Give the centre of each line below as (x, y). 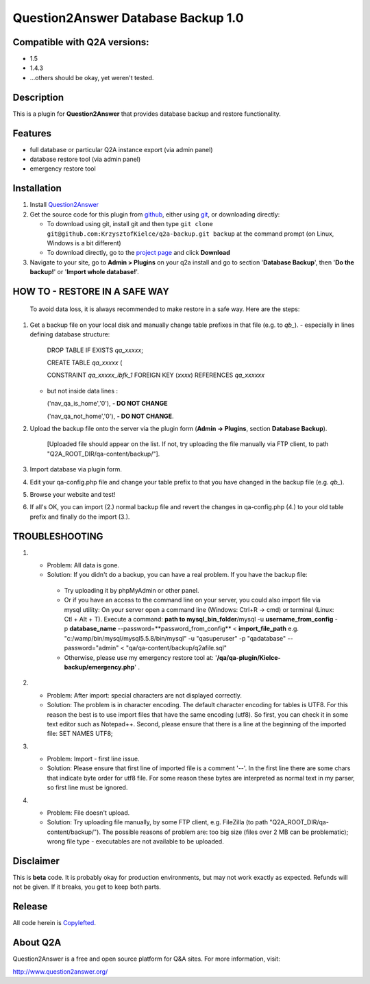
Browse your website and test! (73, 494)
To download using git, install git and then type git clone (130, 224)
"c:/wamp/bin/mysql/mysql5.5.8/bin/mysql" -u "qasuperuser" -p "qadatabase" (175, 638)
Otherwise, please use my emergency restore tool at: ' (140, 657)
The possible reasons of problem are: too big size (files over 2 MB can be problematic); (225, 832)
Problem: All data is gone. (83, 565)
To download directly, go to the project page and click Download (139, 253)
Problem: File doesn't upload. (88, 813)
